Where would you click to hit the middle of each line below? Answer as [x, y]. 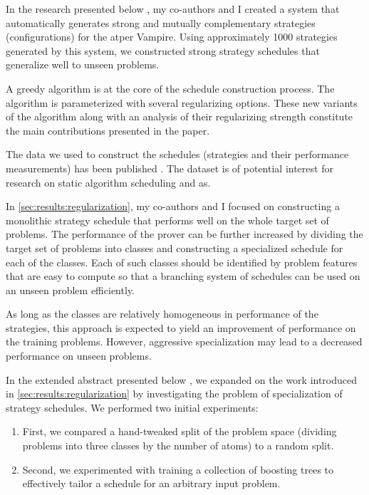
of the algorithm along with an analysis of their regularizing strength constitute [180, 116]
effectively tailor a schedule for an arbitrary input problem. [151, 483]
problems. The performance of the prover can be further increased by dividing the [184, 234]
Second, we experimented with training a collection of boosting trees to [178, 469]
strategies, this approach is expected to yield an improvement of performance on [181, 327]
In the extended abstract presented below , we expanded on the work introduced [182, 379]
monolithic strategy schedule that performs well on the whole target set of [167, 220]
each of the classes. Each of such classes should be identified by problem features [182, 262]
